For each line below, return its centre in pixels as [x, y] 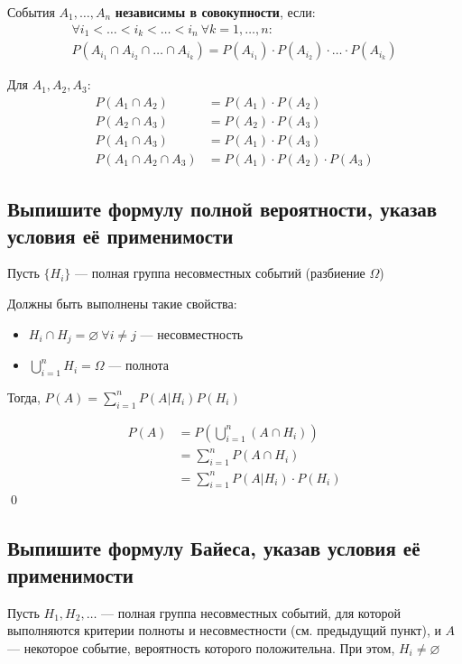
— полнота [139, 365]
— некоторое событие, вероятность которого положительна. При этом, [201, 647]
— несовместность [192, 333]
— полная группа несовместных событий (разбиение [220, 273]
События [31, 12]
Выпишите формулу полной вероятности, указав [222, 209]
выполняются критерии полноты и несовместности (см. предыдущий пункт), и [224, 630]
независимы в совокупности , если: [215, 12]
